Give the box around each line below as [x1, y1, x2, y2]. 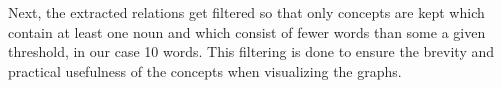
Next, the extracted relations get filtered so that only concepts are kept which [8, 2, 485, 22]
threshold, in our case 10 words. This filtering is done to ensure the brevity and [8, 41, 495, 62]
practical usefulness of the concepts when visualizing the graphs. [8, 60, 402, 81]
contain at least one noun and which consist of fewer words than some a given [8, 21, 486, 42]
